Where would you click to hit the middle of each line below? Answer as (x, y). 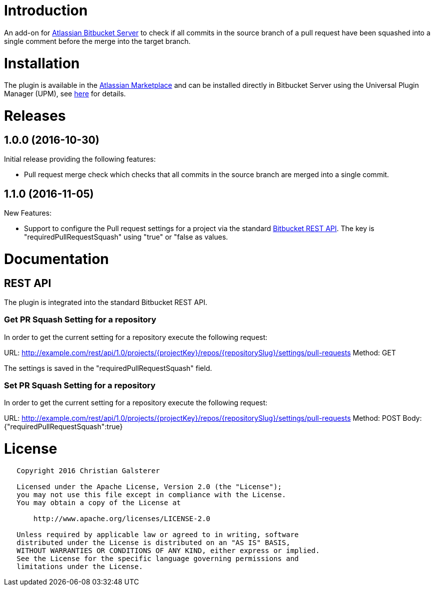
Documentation (57, 259)
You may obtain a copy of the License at (99, 502)
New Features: (28, 213)
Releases (35, 116)
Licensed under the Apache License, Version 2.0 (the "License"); (149, 486)
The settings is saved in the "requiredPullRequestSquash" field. (108, 368)
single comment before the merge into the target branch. (97, 41)
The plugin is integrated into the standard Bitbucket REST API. (106, 302)
